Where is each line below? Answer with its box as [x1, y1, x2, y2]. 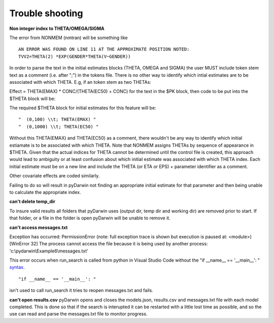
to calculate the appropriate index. [9, 189, 81, 195]
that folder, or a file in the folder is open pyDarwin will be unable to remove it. [9, 215, 170, 221]
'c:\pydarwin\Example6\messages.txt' [9, 248, 88, 254]
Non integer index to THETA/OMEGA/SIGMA [9, 25, 105, 31]
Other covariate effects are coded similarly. [9, 173, 100, 179]
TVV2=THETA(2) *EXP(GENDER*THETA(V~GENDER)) [18, 53, 131, 59]
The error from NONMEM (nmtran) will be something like [9, 35, 128, 41]
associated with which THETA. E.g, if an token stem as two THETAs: [9, 79, 152, 85]
